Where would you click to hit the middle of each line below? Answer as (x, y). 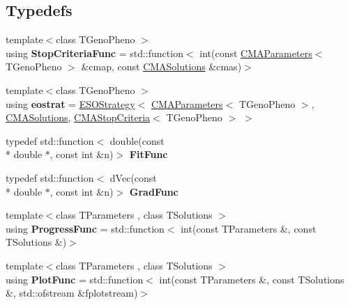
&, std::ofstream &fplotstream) (72, 293)
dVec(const (133, 177)
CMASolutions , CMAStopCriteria (78, 117)
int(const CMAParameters (256, 53)
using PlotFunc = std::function (75, 279)
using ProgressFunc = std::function (85, 228)
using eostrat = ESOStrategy (70, 103)
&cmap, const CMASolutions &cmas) (161, 67)
